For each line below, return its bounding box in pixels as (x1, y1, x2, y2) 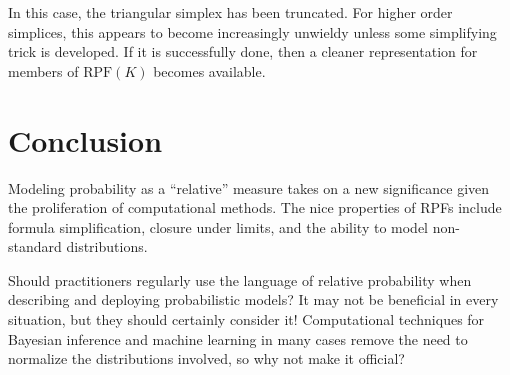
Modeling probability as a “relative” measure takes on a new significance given (8, 177, 490, 198)
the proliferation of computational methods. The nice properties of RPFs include (8, 197, 502, 218)
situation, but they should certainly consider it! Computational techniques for (8, 309, 485, 330)
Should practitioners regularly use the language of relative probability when (8, 269, 472, 290)
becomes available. (153, 60, 266, 81)
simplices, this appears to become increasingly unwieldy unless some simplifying (8, 21, 497, 42)
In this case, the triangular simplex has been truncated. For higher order (8, 2, 453, 22)
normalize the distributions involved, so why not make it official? (8, 348, 405, 369)
